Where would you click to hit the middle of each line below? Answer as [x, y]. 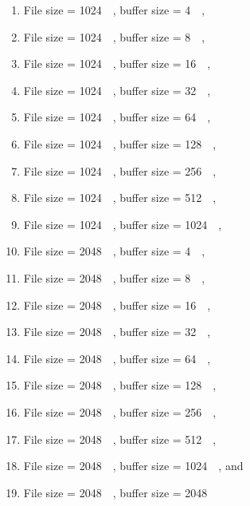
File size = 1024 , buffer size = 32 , [117, 90]
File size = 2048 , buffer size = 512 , [120, 439]
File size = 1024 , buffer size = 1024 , [123, 224]
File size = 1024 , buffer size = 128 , [120, 143]
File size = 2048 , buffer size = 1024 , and [133, 466]
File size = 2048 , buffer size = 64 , [117, 358]
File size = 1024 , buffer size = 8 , [114, 36]
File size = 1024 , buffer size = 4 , [114, 10]
